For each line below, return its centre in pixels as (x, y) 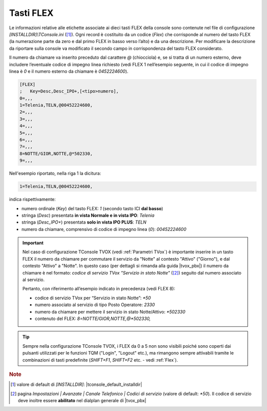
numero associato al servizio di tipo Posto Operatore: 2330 (95, 305)
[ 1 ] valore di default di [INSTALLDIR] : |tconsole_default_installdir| (76, 385)
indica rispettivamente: (33, 199)
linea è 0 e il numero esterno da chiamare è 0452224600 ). (69, 71)
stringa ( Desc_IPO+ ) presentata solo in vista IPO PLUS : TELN (84, 222)
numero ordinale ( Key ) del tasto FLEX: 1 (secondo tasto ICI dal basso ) (92, 208)
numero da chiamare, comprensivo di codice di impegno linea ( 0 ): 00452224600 (104, 229)
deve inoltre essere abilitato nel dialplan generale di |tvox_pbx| (82, 400)
